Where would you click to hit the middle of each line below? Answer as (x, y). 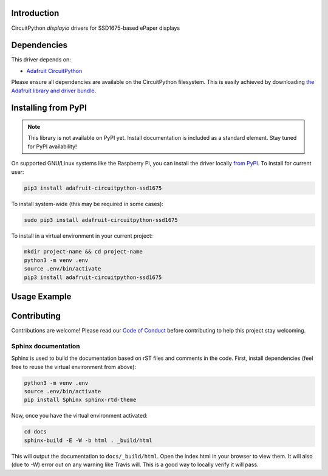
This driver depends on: (41, 60)
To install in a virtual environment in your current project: (82, 236)
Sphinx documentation (46, 346)
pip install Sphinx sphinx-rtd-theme (80, 400)
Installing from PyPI (49, 108)
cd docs (35, 432)
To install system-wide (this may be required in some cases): (87, 204)
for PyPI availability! (52, 147)
